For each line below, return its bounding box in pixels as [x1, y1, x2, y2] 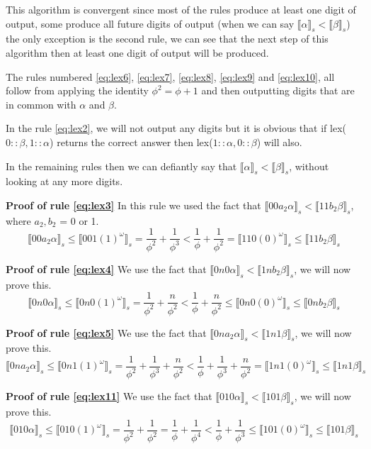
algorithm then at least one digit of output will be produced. [6, 45, 269, 60]
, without [289, 158, 329, 173]
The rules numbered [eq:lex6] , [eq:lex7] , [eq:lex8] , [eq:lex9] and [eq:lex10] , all [6, 69, 335, 84]
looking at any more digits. [6, 174, 123, 189]
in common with [6, 96, 76, 111]
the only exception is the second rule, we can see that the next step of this [6, 31, 329, 46]
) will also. [256, 134, 302, 149]
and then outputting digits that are [201, 83, 355, 98]
